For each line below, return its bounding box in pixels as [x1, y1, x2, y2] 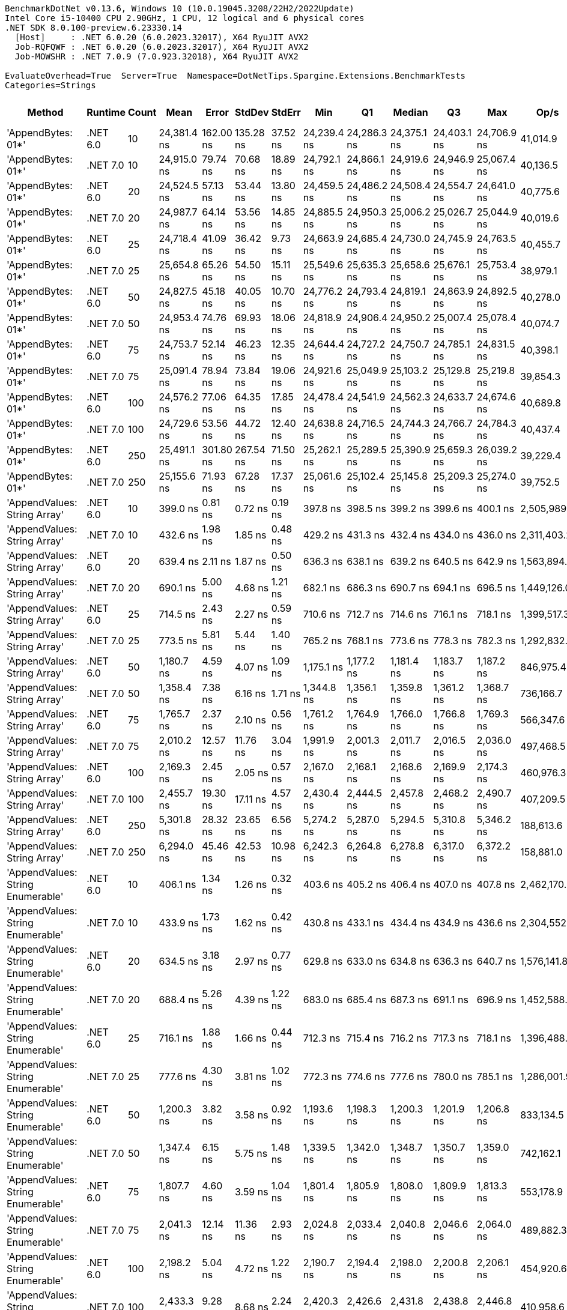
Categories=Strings [5, 80, 96, 90]
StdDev [234, 106, 269, 118]
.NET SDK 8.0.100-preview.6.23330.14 [5, 23, 183, 32]
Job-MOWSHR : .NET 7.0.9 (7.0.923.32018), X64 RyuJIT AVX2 [14, 52, 299, 61]
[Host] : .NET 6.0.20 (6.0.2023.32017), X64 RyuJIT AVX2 [14, 32, 309, 42]
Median [393, 106, 428, 118]
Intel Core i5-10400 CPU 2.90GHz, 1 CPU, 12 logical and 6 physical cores [5, 13, 365, 23]
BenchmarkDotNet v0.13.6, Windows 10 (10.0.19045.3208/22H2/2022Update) [5, 4, 354, 13]
